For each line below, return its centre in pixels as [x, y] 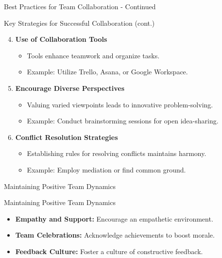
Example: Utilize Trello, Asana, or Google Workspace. [107, 72]
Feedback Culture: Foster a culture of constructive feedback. [109, 251]
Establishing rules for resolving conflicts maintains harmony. [117, 153]
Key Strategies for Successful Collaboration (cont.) [79, 23]
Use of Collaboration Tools [61, 39]
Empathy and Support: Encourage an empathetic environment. [114, 218]
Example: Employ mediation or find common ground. [106, 169]
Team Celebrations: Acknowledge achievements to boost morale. [115, 235]
